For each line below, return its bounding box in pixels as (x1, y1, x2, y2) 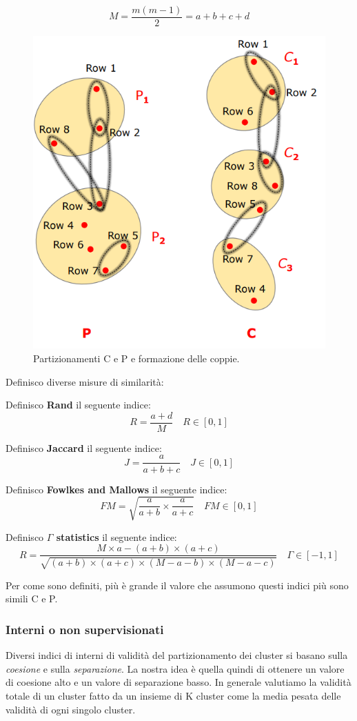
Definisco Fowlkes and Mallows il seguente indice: (6, 482, 227, 496)
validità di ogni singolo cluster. (6, 702, 136, 716)
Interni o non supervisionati (6, 620, 164, 638)
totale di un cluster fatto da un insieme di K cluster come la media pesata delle (6, 688, 341, 702)
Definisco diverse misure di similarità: (6, 374, 164, 388)
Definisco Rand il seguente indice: (6, 397, 151, 412)
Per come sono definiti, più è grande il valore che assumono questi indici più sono (6, 577, 349, 592)
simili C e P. (6, 591, 58, 606)
